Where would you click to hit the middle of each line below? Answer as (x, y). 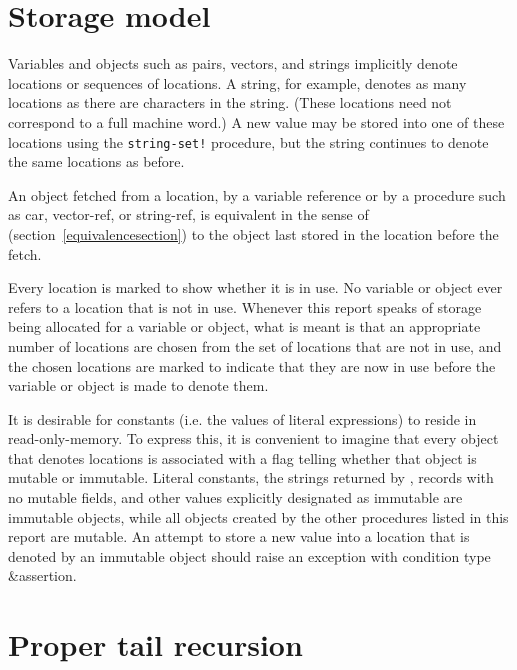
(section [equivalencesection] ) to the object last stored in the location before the (253, 233)
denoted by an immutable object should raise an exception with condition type (249, 555)
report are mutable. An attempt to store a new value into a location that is (239, 536)
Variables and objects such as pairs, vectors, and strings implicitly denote (233, 63)
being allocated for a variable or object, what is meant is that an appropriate (244, 326)
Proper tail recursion (155, 644)
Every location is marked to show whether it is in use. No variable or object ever (255, 287)
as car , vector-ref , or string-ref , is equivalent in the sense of (188, 214)
